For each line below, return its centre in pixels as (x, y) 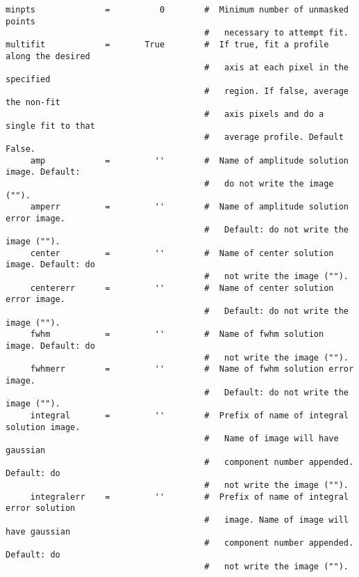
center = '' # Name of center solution (182, 253)
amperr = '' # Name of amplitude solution (189, 207)
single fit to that (50, 126)
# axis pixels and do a (264, 114)
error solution (41, 508)
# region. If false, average (276, 91)
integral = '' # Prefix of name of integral (189, 415)
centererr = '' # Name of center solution (182, 288)
